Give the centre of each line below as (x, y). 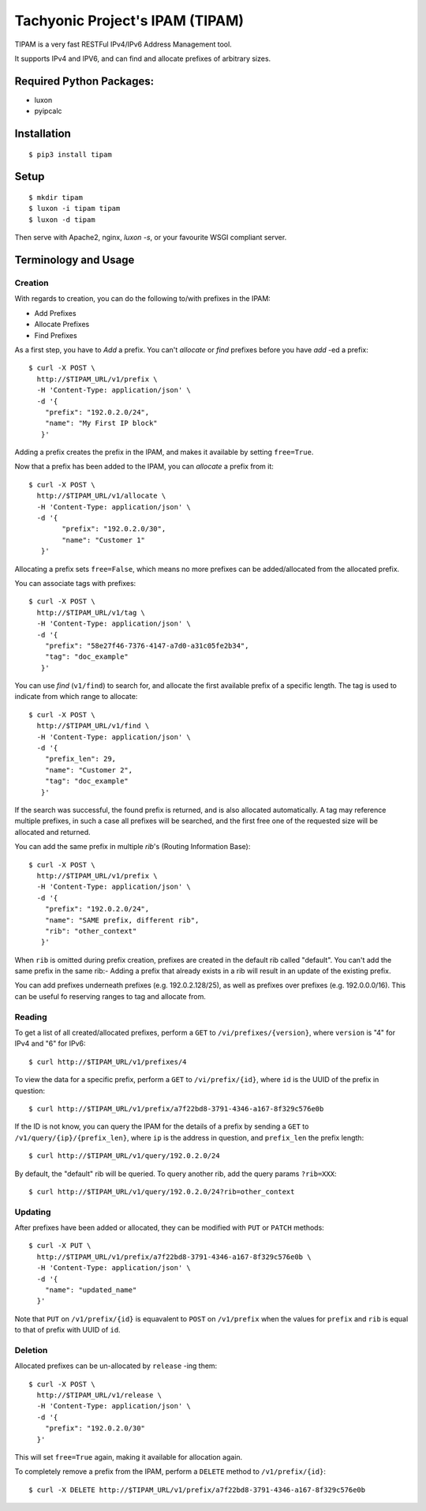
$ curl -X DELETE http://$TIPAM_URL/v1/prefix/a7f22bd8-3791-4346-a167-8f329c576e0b (197, 1490)
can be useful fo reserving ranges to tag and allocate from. (110, 996)
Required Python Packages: (84, 81)
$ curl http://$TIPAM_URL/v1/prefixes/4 (108, 1062)
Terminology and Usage (75, 260)
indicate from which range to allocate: (76, 697)
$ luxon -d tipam (62, 220)
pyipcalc (48, 111)
